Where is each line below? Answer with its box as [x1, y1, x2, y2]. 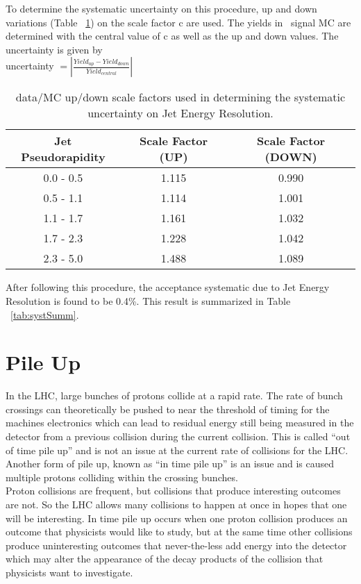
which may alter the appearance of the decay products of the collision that [6, 551, 324, 566]
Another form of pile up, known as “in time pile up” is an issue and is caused [6, 456, 335, 471]
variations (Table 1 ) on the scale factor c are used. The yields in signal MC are [6, 15, 351, 29]
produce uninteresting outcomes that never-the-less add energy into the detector [6, 537, 347, 552]
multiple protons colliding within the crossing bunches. [6, 469, 238, 484]
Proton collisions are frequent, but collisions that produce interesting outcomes [6, 483, 341, 498]
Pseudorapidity [21, 149, 106, 165]
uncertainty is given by [6, 42, 103, 56]
